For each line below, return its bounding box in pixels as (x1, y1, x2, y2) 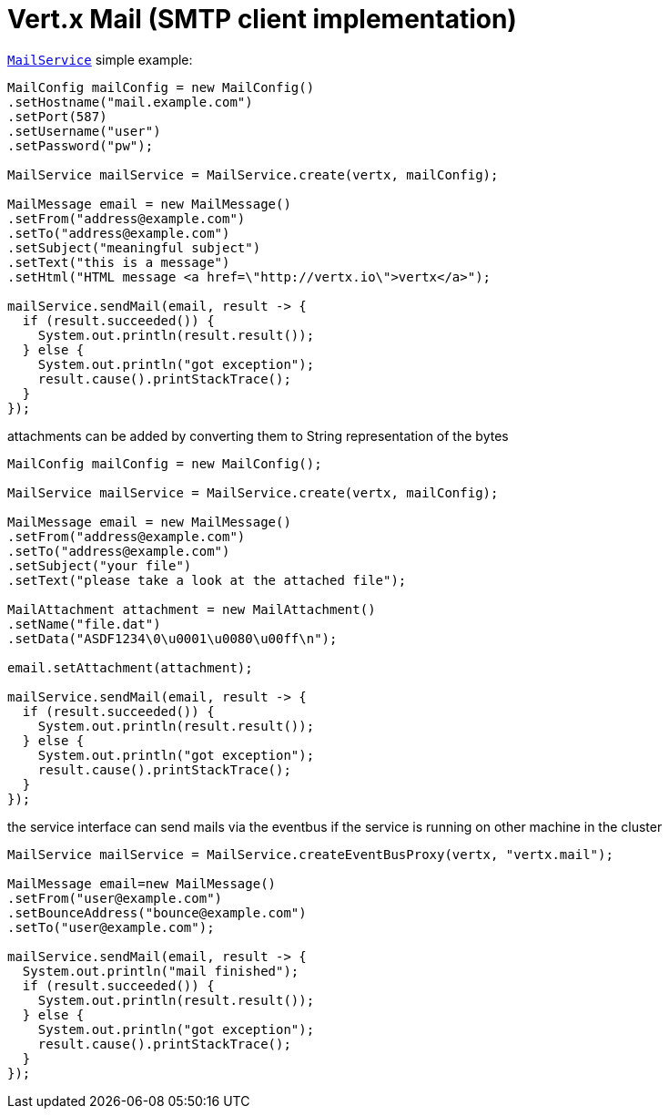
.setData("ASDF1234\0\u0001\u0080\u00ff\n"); (7, 630, 338, 646)
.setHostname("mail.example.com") (7, 94, 253, 109)
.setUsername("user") (7, 123, 161, 138)
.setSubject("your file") (7, 558, 192, 573)
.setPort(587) (7, 108, 107, 124)
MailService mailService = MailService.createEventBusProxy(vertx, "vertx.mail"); (7, 846, 613, 862)
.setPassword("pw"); (7, 138, 154, 153)
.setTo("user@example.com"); (7, 919, 215, 935)
